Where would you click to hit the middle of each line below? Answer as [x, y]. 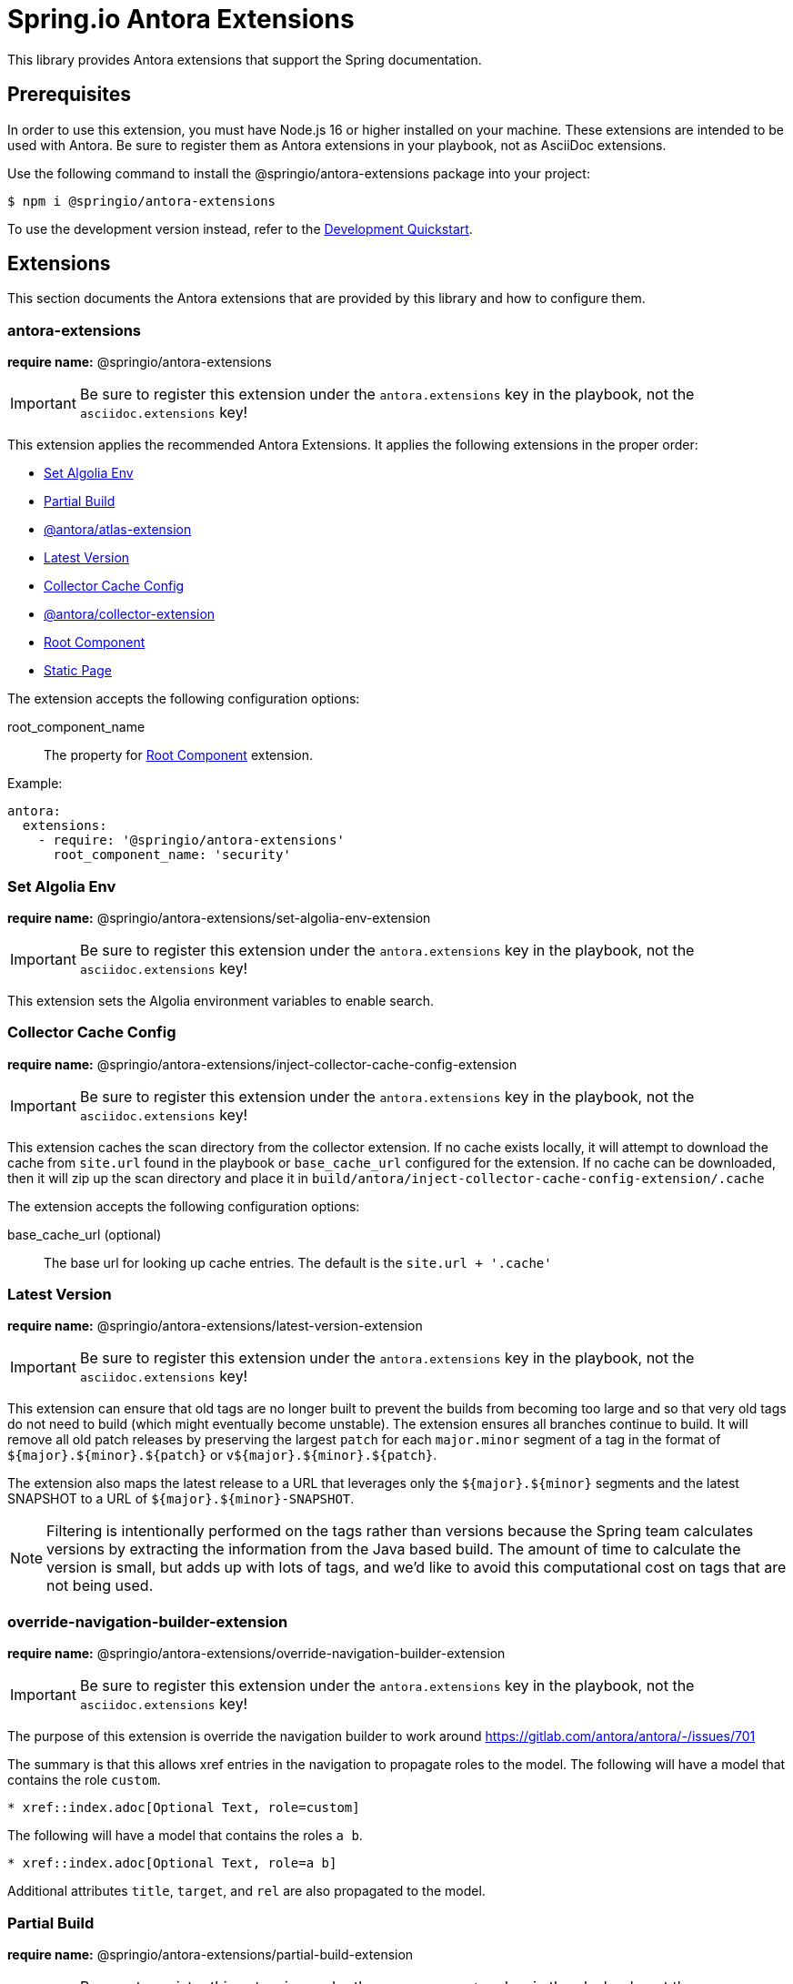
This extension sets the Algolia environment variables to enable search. [221, 1000]
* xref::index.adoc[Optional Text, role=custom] [184, 1808]
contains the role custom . [84, 1780]
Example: [35, 784]
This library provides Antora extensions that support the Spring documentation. [245, 59]
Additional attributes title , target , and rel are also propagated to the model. [246, 1891]
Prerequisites [69, 95]
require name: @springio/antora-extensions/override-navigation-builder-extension [256, 1654]
